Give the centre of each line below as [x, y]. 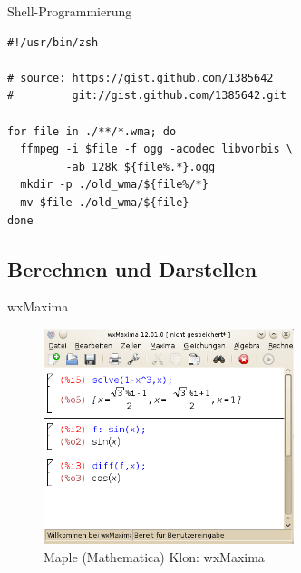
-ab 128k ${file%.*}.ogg [141, 167]
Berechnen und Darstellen [132, 268]
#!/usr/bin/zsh [53, 42]
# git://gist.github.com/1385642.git [147, 96]
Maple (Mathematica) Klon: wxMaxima [154, 556]
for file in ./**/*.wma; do [92, 131]
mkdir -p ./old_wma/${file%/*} [114, 185]
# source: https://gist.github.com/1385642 [141, 78]
